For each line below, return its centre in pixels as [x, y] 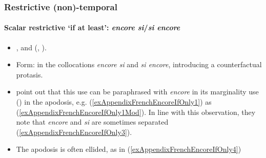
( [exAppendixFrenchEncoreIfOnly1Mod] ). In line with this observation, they [136, 112]
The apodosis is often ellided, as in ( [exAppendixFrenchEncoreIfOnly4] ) [129, 149]
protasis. [29, 74]
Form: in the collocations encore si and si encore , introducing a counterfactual [139, 64]
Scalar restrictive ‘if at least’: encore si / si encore [92, 27]
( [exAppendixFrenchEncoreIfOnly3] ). [74, 132]
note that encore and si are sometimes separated [92, 122]
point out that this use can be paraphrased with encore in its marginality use [137, 92]
